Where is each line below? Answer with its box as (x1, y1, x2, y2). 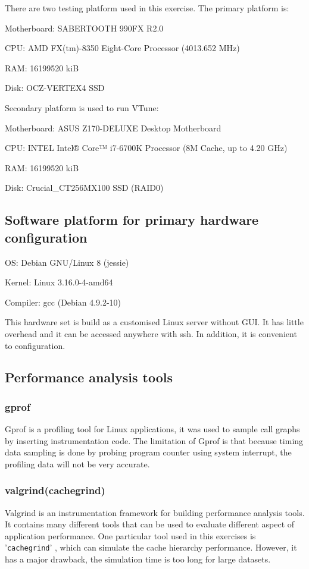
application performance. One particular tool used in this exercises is (5, 529, 256, 542)
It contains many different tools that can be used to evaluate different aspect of (5, 518, 295, 530)
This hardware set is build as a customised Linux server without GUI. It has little (5, 316, 304, 328)
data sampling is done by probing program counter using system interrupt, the (5, 446, 292, 458)
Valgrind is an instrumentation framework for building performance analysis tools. (5, 506, 305, 518)
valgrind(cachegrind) (5, 483, 105, 498)
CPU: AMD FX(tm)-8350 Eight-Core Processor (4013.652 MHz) (5, 42, 240, 54)
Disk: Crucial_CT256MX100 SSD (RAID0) (5, 181, 164, 194)
